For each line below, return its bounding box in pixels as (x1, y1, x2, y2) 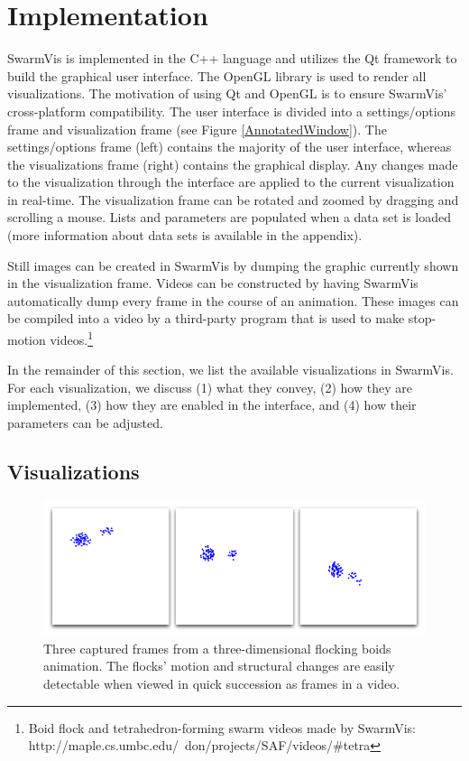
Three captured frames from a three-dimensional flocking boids (43, 638, 391, 657)
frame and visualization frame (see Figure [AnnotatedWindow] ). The (7, 119, 387, 138)
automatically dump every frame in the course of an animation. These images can (7, 291, 459, 310)
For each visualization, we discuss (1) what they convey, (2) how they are (7, 377, 412, 396)
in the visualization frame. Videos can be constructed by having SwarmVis (7, 274, 418, 292)
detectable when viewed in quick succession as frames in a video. (43, 673, 400, 692)
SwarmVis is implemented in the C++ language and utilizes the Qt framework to (7, 49, 457, 68)
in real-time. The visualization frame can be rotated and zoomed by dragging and (7, 190, 459, 209)
